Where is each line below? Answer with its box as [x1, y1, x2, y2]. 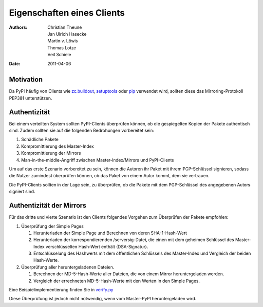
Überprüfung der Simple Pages [21, 223, 84, 229]
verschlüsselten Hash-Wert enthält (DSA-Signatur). [45, 244, 149, 249]
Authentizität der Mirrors [9, 202, 87, 210]
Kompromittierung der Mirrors [21, 150, 81, 156]
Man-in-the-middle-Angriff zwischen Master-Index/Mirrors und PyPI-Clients [21, 157, 174, 163]
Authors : [9, 24, 28, 30]
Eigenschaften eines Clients [9, 7, 125, 18]
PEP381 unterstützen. [9, 95, 52, 101]
